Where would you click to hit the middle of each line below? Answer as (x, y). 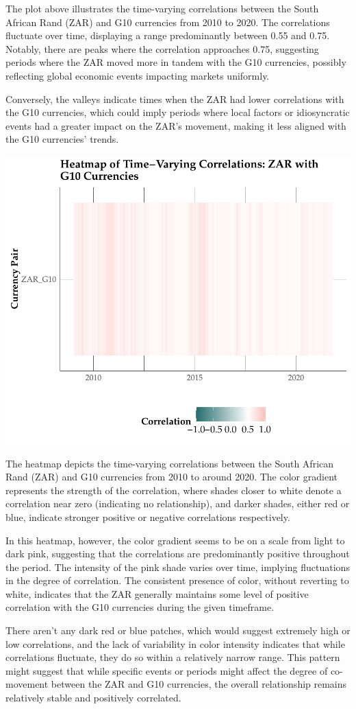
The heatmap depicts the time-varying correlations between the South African (170, 463)
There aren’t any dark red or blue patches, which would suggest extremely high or (178, 630)
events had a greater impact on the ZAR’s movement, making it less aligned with (176, 125)
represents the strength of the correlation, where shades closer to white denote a (174, 490)
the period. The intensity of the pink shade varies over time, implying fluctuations (178, 567)
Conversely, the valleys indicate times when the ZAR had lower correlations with (175, 98)
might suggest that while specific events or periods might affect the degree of (167, 670)
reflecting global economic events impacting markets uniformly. (138, 75)
